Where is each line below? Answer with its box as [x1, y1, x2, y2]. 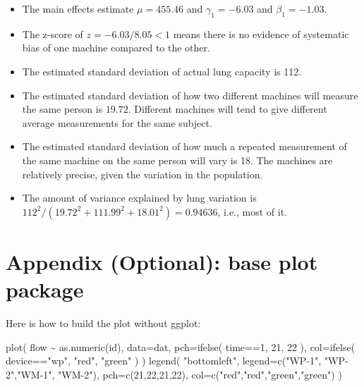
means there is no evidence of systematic [173, 26, 349, 41]
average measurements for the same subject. [22, 115, 212, 130]
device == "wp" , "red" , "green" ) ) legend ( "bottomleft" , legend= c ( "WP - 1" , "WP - [6, 353, 348, 368]
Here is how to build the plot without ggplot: [6, 316, 201, 331]
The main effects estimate [22, 1, 134, 16]
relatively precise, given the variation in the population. [22, 166, 263, 181]
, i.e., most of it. [217, 204, 288, 219]
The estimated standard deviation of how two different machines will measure [22, 87, 358, 102]
